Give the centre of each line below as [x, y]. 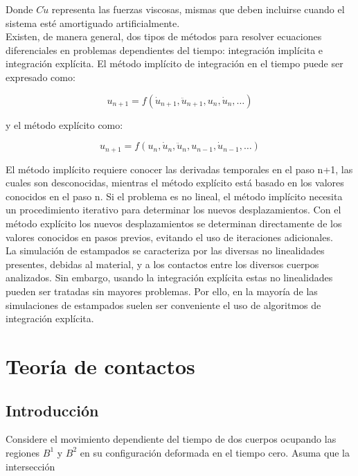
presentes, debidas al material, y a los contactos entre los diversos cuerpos [162, 264]
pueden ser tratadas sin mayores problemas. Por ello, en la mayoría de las [162, 291]
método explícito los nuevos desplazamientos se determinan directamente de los [174, 223]
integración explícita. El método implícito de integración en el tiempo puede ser [174, 63]
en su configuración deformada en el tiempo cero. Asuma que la [215, 452]
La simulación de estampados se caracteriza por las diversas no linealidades [165, 250]
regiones [23, 452]
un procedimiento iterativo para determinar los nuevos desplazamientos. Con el [173, 210]
